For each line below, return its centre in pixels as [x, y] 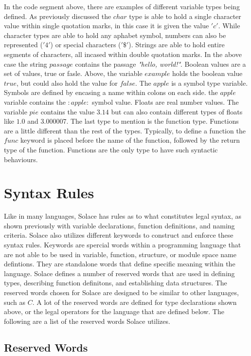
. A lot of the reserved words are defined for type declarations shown [134, 302]
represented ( [23, 45]
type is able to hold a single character [185, 16]
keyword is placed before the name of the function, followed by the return [130, 140]
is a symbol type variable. [210, 83]
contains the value [68, 111]
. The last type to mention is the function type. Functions [152, 121]
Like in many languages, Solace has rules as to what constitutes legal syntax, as [123, 216]
